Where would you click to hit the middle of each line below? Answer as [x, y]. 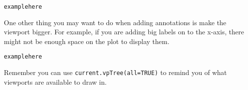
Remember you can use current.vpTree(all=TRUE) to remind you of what [116, 72]
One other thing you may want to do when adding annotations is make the [115, 22]
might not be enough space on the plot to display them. [87, 41]
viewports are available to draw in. [55, 82]
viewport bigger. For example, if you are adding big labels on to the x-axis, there [124, 32]
